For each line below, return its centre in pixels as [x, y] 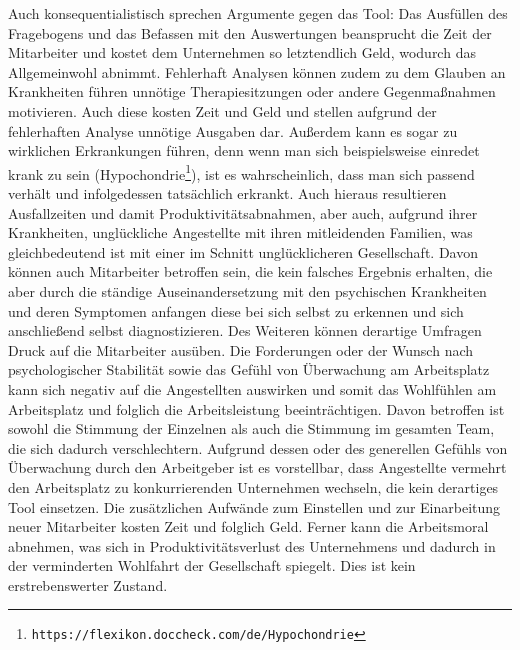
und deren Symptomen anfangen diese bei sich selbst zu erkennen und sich [236, 310]
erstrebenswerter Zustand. [88, 584]
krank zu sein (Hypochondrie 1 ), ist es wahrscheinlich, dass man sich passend [241, 172]
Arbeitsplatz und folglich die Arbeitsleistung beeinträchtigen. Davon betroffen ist [256, 408]
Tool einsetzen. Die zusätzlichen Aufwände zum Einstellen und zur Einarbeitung [254, 506]
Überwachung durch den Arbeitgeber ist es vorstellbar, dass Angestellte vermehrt [257, 467]
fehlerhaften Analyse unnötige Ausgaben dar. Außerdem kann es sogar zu [233, 130]
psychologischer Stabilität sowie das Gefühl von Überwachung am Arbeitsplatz [249, 369]
